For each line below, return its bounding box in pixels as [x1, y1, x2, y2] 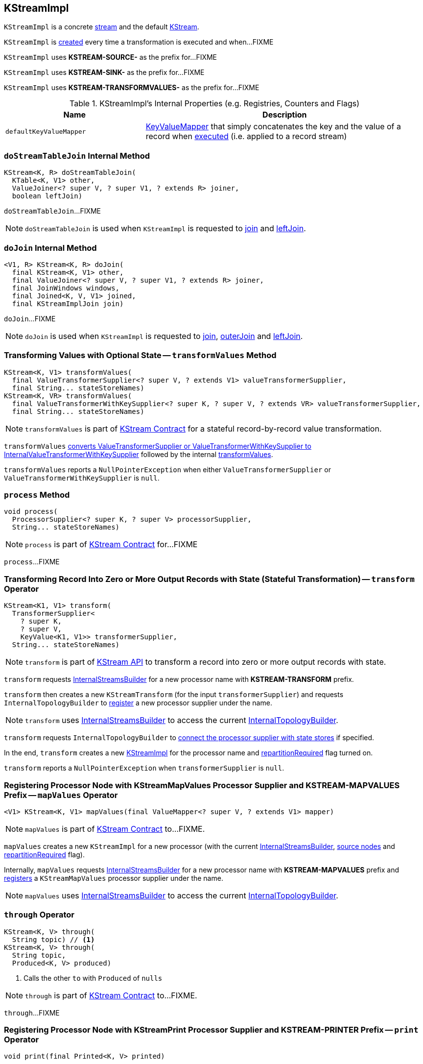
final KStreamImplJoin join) [12, 299, 124, 308]
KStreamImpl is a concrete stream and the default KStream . [4, 23, 199, 31]
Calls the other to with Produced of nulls [23, 973, 163, 982]
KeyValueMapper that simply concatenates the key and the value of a [145, 121, 401, 132]
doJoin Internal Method [4, 242, 97, 253]
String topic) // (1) [12, 935, 95, 943]
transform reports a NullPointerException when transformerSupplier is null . [4, 764, 284, 773]
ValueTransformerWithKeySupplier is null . [4, 473, 160, 482]
